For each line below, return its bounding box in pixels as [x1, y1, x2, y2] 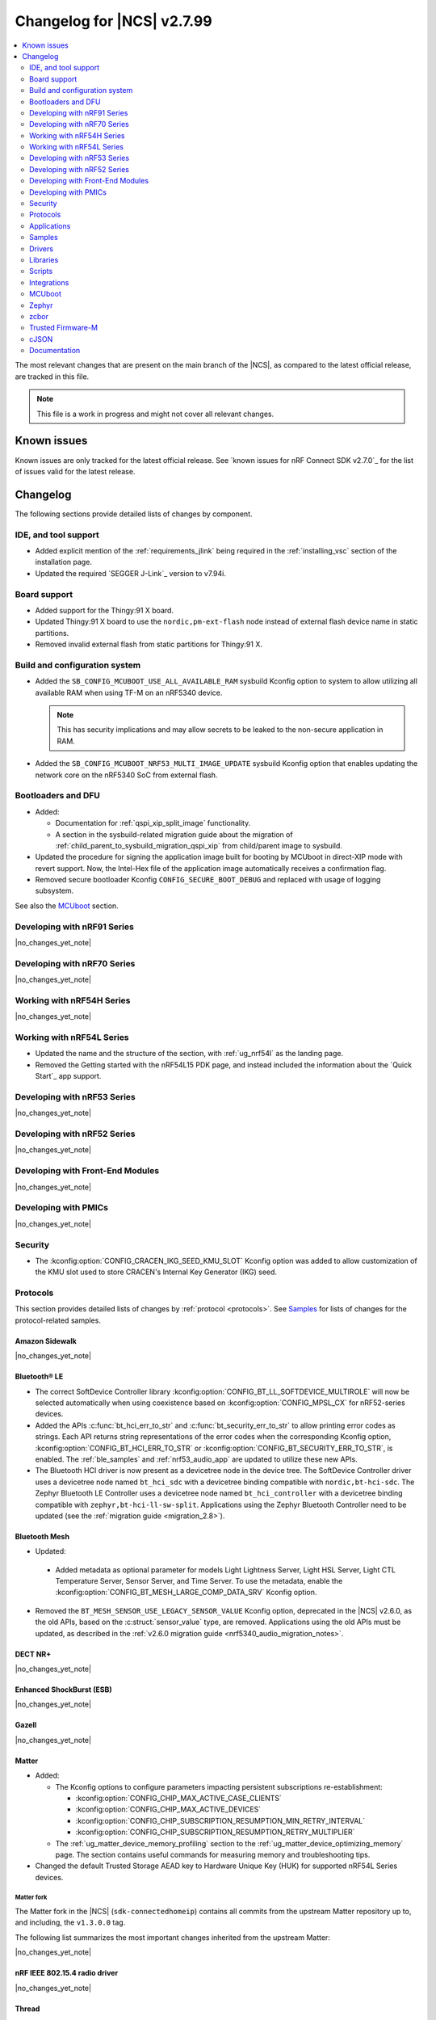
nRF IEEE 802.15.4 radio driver [15, 1968, 119, 1978]
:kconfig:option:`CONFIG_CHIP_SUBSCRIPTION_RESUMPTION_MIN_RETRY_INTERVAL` [75, 1816, 366, 1825]
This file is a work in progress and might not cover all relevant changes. [36, 409, 275, 419]
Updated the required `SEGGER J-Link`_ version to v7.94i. [35, 568, 226, 578]
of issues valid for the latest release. [15, 466, 136, 476]
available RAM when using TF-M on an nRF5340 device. [35, 688, 223, 697]
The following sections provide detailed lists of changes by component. [15, 509, 254, 519]
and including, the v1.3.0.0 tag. [15, 1917, 126, 1927]
